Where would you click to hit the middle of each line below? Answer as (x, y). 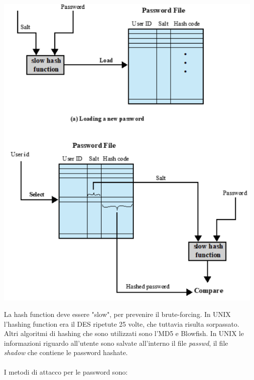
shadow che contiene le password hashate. (66, 352)
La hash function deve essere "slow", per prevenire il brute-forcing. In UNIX (117, 314)
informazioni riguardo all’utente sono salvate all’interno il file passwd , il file (116, 343)
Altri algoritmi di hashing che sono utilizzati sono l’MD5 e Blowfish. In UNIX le (124, 333)
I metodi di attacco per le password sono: (66, 371)
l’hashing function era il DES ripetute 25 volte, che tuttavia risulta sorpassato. (122, 324)
